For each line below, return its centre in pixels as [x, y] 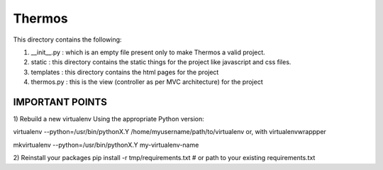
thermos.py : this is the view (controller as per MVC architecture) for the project [147, 82]
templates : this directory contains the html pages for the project [125, 72]
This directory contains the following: [67, 40]
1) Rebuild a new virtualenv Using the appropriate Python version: [109, 119]
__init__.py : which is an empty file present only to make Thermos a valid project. [148, 52]
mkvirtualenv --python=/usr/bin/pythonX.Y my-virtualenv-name [106, 145]
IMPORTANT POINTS [60, 102]
